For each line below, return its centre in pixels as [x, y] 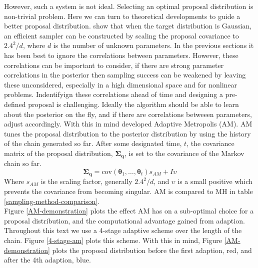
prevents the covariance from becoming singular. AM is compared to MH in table [128, 191]
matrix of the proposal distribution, [58, 153]
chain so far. [23, 163]
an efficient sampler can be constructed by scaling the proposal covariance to [121, 35]
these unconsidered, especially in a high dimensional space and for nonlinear [121, 84]
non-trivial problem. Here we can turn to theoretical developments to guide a [122, 16]
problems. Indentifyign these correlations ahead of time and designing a [113, 94]
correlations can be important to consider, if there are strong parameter [114, 65]
